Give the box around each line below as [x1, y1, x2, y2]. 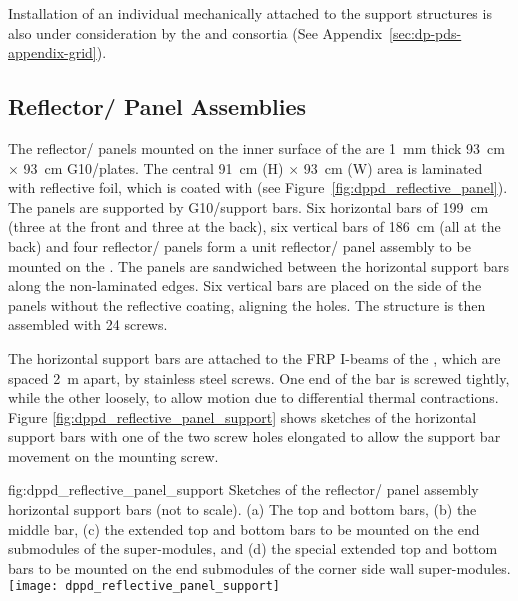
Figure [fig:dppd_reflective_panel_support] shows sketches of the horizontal [8, 406, 477, 427]
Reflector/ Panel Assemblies [8, 91, 306, 122]
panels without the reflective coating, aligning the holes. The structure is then [8, 294, 486, 315]
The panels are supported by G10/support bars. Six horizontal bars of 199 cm [8, 196, 489, 217]
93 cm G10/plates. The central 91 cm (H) [23, 157, 284, 178]
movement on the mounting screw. [8, 445, 219, 466]
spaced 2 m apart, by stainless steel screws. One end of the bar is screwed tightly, [8, 367, 510, 388]
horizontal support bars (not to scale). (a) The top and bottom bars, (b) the [8, 499, 477, 520]
